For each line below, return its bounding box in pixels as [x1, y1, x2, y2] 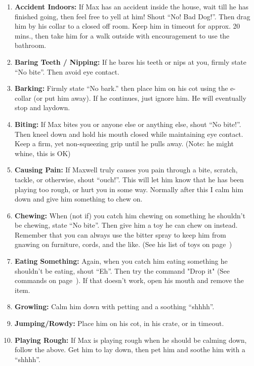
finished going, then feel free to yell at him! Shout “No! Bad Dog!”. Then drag [14, 11, 251, 21]
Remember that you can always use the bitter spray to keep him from [14, 229, 226, 240]
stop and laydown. [14, 102, 70, 113]
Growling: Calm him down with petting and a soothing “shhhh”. [14, 301, 214, 312]
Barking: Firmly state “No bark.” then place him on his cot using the [14, 83, 228, 93]
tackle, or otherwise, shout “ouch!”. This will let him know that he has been [14, 174, 244, 184]
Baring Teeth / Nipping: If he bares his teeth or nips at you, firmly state [14, 56, 247, 67]
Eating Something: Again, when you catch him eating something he [14, 256, 228, 266]
